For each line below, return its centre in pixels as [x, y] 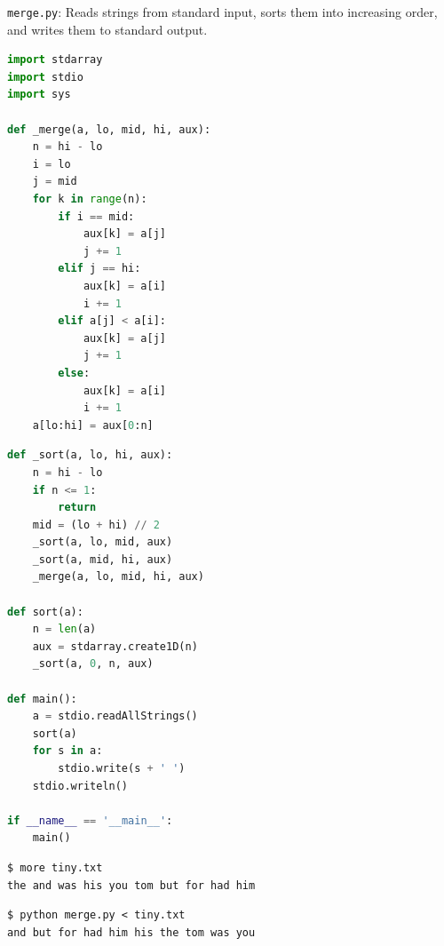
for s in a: [67, 751]
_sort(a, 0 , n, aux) [93, 664]
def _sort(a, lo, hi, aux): [90, 455]
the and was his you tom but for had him [131, 885]
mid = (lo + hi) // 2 [96, 525]
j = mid [55, 182]
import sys [39, 95]
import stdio [45, 77]
